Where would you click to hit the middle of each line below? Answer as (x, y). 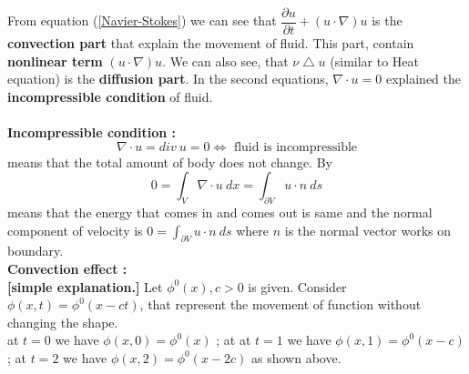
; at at (234, 340)
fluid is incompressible (296, 147)
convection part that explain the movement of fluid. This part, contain (211, 43)
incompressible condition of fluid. (110, 96)
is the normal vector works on (368, 230)
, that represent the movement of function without (280, 304)
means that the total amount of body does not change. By (170, 162)
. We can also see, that (225, 61)
